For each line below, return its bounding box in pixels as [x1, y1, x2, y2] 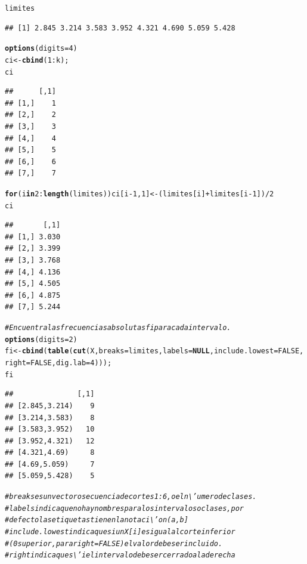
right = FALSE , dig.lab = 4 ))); [5, 359, 112, 367]
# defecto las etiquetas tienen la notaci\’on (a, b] [5, 516, 188, 525]
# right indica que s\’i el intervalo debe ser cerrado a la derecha [5, 551, 235, 560]
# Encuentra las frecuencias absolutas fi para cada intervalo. [5, 323, 231, 332]
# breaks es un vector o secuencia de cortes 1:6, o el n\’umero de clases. [5, 492, 257, 501]
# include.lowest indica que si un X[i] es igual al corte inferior [5, 528, 235, 537]
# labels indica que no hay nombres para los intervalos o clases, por [5, 504, 244, 513]
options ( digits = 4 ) [5, 44, 77, 53]
